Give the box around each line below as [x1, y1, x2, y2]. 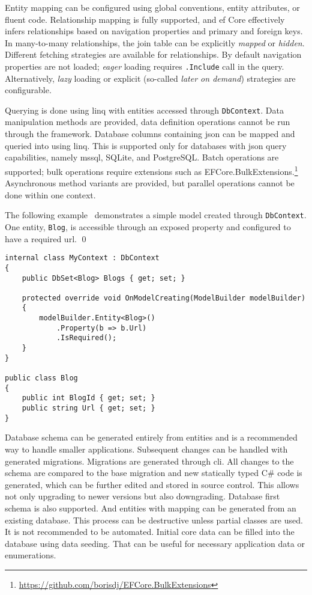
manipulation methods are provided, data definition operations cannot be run [5, 115, 290, 128]
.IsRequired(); [56, 334, 117, 343]
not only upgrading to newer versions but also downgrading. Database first [5, 490, 280, 502]
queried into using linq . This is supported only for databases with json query [5, 139, 287, 151]
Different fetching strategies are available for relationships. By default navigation [5, 48, 302, 61]
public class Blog [5, 374, 78, 383]
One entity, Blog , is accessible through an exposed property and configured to [5, 220, 291, 233]
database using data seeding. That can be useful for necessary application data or [5, 537, 305, 549]
